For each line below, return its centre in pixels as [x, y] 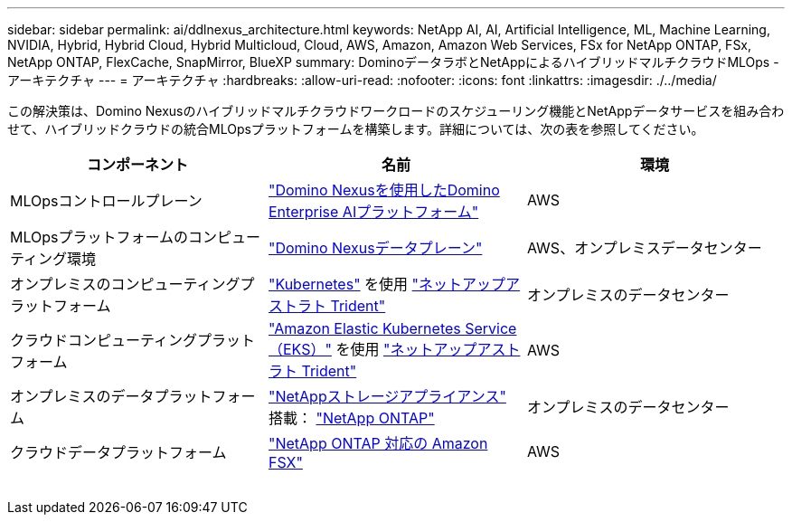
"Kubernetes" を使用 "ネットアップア [394, 284]
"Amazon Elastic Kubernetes [364, 328]
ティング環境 [53, 259]
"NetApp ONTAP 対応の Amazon [378, 443]
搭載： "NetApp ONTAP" [351, 418]
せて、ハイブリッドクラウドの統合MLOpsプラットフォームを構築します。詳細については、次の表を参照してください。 [356, 129]
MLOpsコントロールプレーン [106, 201]
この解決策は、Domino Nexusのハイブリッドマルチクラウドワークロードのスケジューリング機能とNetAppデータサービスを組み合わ [396, 111]
